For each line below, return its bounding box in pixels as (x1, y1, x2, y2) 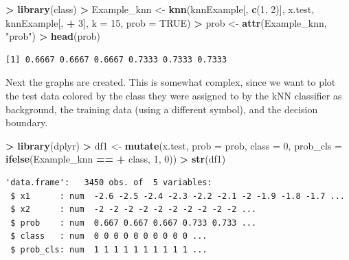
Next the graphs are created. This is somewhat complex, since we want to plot (5, 75, 336, 89)
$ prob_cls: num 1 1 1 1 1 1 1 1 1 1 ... (10, 244, 207, 255)
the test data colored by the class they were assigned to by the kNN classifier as (5, 88, 342, 102)
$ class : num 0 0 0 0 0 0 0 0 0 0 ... (10, 231, 207, 241)
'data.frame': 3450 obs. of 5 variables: (5, 177, 212, 187)
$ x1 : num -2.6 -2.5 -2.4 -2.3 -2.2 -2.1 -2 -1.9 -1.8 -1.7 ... (10, 191, 345, 201)
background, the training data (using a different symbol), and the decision (5, 102, 318, 116)
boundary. (5, 115, 48, 130)
